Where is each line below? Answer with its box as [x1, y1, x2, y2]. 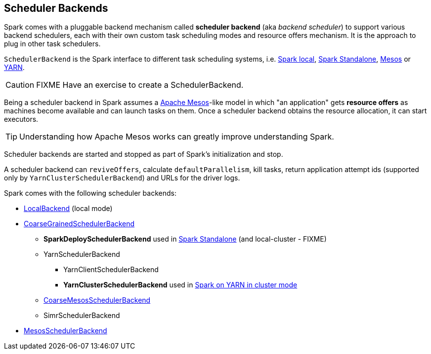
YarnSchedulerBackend [43, 250, 120, 259]
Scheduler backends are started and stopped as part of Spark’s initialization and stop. [4, 150, 283, 159]
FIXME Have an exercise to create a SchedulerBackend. [36, 80, 244, 90]
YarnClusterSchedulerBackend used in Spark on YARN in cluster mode [63, 281, 298, 289]
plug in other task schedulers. [4, 39, 101, 48]
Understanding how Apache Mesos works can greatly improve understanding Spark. [19, 132, 334, 142]
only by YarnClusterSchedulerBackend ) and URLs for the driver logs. [4, 174, 240, 182]
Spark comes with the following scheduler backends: [4, 189, 176, 198]
